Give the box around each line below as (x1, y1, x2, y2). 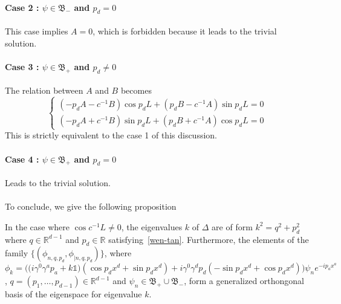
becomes (120, 84, 152, 97)
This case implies (5, 25, 68, 37)
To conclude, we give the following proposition (5, 200, 177, 213)
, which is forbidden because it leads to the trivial (93, 25, 277, 37)
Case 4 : (5, 152, 39, 165)
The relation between (5, 84, 83, 97)
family (5, 247, 28, 259)
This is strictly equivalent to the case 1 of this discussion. (5, 129, 218, 141)
